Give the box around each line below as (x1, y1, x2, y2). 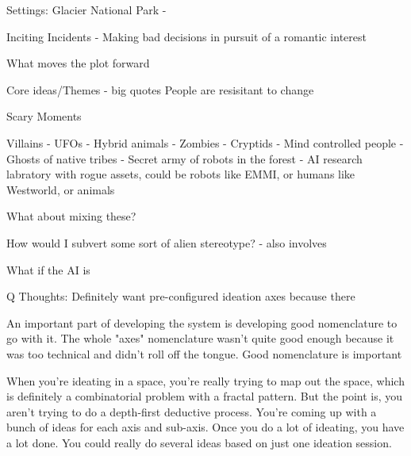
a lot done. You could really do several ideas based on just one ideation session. (6, 434, 392, 450)
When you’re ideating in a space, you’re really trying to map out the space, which (6, 372, 405, 389)
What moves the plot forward (6, 55, 150, 71)
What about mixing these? (6, 208, 136, 224)
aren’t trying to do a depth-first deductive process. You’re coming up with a (6, 403, 377, 420)
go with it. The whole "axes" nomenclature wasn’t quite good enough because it (6, 330, 394, 347)
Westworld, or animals (6, 181, 115, 197)
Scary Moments (6, 108, 82, 125)
